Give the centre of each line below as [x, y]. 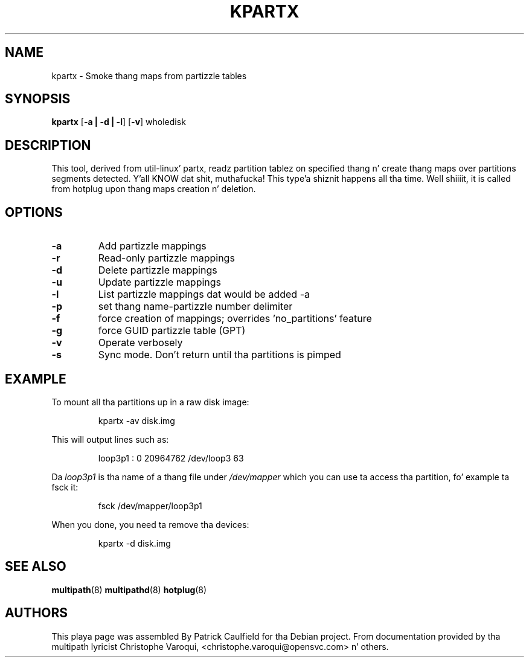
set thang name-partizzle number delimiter [195, 307]
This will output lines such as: [110, 439]
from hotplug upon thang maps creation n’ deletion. [154, 189]
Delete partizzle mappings [158, 270]
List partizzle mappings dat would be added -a [204, 294]
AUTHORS [37, 613]
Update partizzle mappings [160, 282]
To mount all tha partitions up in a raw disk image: [150, 402]
